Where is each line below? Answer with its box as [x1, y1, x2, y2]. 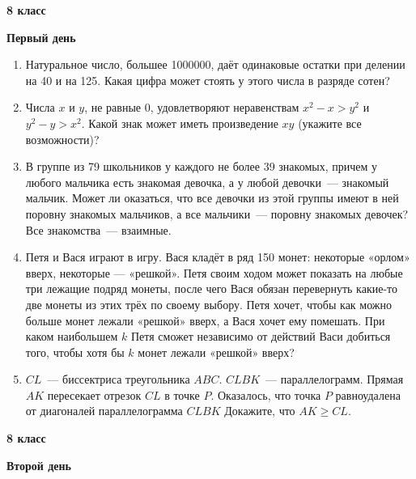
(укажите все [298, 114, 362, 131]
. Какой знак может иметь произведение [81, 114, 278, 131]
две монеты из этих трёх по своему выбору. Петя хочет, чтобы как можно [25, 295, 393, 312]
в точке [164, 386, 200, 403]
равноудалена [335, 386, 401, 403]
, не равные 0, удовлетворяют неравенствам [84, 99, 299, 116]
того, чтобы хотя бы [25, 343, 125, 360]
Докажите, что [224, 402, 295, 419]
